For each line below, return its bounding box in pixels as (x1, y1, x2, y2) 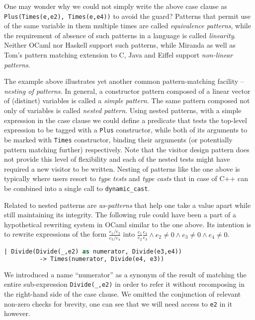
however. (4, 308, 30, 319)
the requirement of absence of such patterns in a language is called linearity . (4, 30, 236, 40)
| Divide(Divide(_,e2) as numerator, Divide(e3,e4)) (4, 248, 182, 255)
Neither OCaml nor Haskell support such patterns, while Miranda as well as (4, 40, 236, 50)
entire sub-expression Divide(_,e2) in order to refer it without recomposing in (4, 279, 245, 289)
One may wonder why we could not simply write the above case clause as (4, 1, 227, 11)
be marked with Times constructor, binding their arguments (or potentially (4, 134, 233, 144)
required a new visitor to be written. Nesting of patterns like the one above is (4, 163, 240, 174)
